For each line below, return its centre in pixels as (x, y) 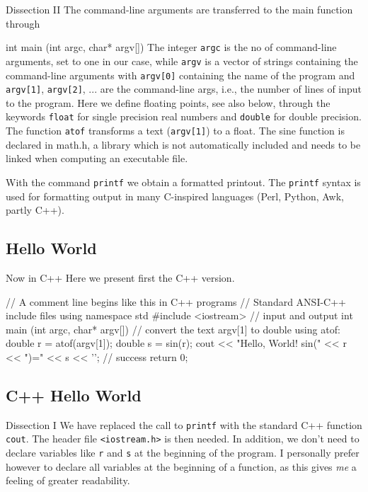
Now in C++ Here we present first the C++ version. (120, 277)
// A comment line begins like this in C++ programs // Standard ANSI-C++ (176, 301)
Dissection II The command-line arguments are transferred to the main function (179, 9)
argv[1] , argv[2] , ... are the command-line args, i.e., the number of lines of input (184, 89)
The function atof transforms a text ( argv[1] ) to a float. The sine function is (175, 131)
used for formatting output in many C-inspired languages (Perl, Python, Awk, (175, 196)
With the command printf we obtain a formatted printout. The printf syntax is (183, 182)
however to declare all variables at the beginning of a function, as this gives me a (181, 466)
